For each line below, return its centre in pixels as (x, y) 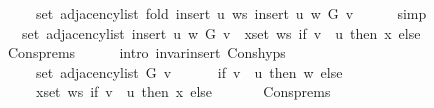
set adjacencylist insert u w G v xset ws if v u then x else (221, 32)
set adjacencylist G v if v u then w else (189, 71)
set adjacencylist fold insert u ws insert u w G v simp (231, 13)
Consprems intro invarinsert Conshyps (146, 52)
